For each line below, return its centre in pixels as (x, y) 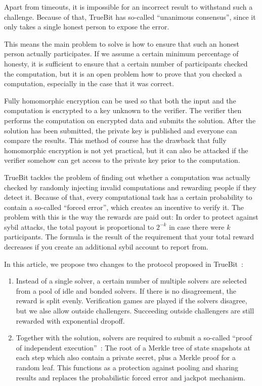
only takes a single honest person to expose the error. (87, 27)
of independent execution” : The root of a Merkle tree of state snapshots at (133, 347)
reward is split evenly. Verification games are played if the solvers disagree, (132, 301)
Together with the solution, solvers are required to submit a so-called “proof (134, 338)
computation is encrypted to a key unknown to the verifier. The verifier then (123, 110)
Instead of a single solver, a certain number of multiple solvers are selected (131, 281)
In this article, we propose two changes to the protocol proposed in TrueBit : (124, 264)
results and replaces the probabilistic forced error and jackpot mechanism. (131, 377)
